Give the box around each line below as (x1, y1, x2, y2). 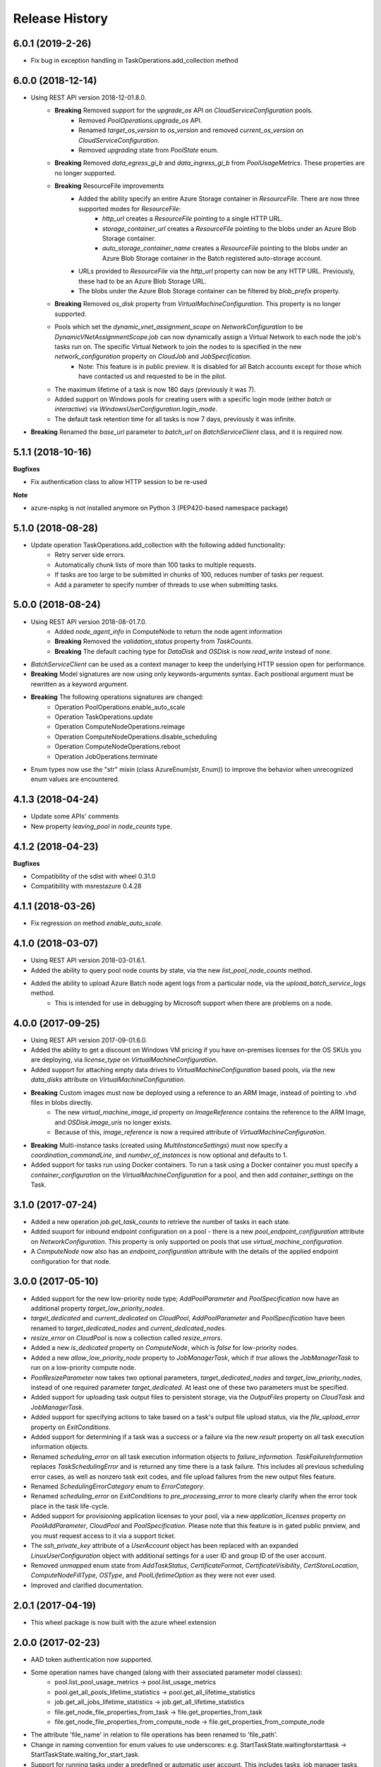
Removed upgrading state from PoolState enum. (78, 146, 219, 154)
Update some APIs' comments (30, 812, 119, 821)
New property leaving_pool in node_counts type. (30, 822, 172, 830)
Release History (13, 11, 109, 26)
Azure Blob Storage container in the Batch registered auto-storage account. (102, 254, 322, 262)
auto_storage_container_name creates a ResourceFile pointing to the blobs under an (102, 244, 348, 252)
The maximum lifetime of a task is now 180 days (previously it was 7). (54, 385, 257, 394)
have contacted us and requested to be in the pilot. (78, 372, 227, 381)
